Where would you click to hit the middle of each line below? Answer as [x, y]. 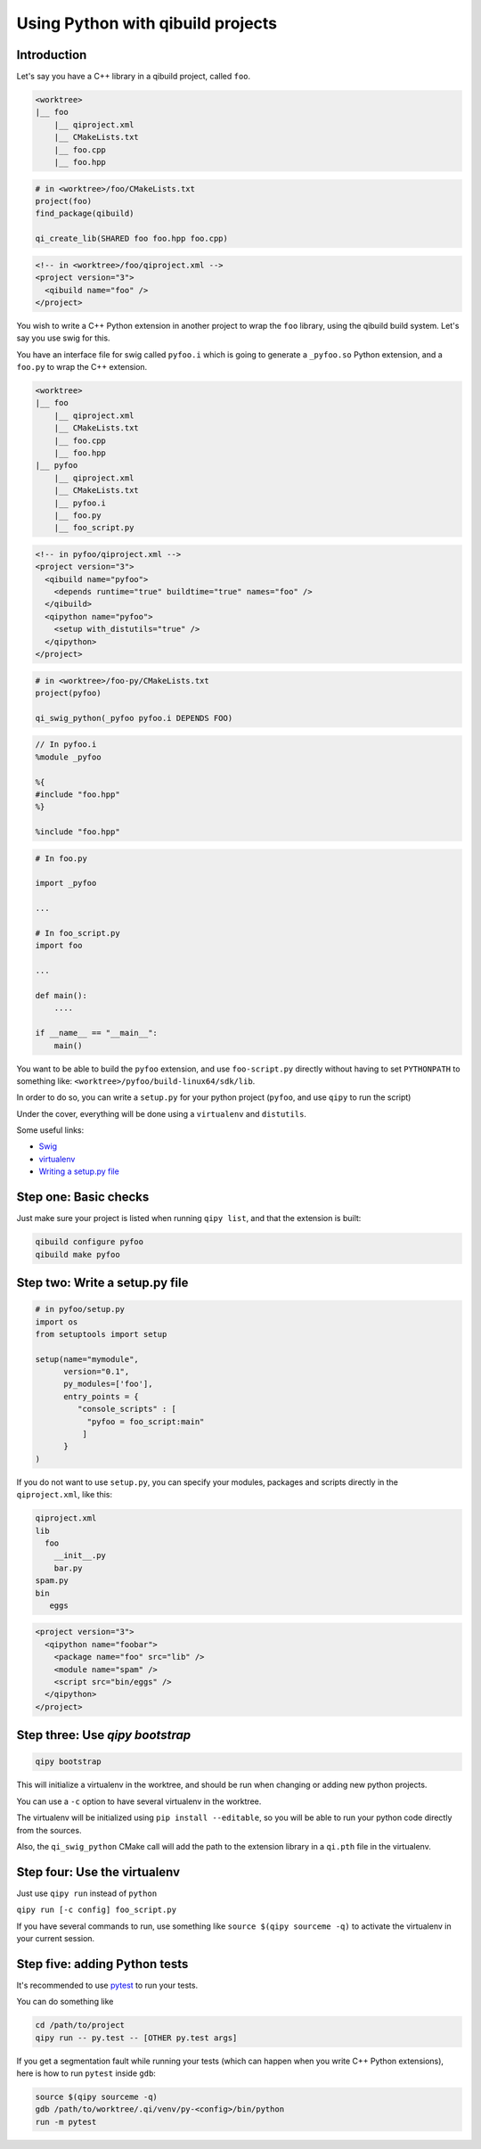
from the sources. [49, 1830]
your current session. [56, 1939]
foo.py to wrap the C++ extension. [82, 367]
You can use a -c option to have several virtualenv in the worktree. [139, 1801]
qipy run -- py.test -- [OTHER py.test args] [136, 2038]
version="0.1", [97, 1372]
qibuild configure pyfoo [90, 1242]
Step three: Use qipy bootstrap [104, 1735]
